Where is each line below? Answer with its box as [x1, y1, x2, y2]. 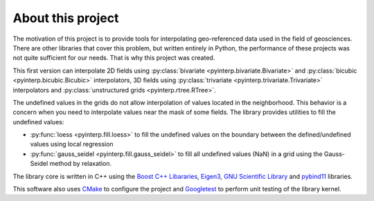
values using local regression [30, 140, 114, 149]
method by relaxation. [49, 160, 112, 168]
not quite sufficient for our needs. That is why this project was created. [12, 54, 215, 62]
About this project [12, 10, 119, 26]
